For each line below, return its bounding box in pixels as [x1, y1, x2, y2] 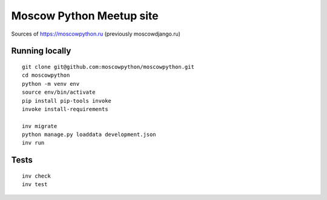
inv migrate [22, 123, 58, 129]
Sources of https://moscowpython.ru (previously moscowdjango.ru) [11, 30, 181, 37]
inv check [22, 172, 51, 179]
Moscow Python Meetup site [11, 9, 159, 22]
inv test [22, 181, 48, 188]
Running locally [11, 46, 71, 56]
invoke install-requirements [22, 106, 108, 112]
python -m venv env [22, 80, 80, 87]
